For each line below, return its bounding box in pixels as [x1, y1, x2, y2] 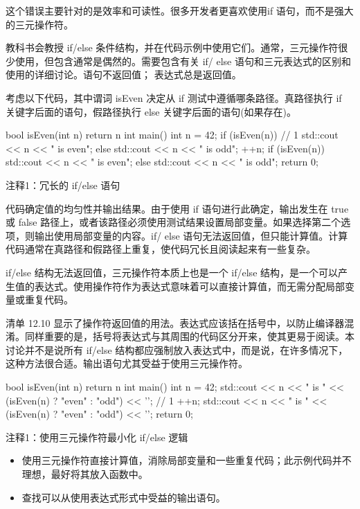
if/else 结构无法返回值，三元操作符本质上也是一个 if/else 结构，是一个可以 [6, 265, 339, 279]
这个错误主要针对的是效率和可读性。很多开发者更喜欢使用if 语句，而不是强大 [6, 3, 354, 17]
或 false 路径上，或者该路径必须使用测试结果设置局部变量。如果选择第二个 [6, 215, 341, 229]
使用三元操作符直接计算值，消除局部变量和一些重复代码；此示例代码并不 [21, 453, 352, 467]
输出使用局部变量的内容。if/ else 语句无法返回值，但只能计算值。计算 [34, 228, 348, 242]
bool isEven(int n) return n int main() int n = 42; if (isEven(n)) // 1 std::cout [6, 127, 339, 142]
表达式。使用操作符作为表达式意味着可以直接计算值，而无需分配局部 [34, 278, 345, 293]
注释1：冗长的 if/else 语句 [6, 177, 120, 192]
